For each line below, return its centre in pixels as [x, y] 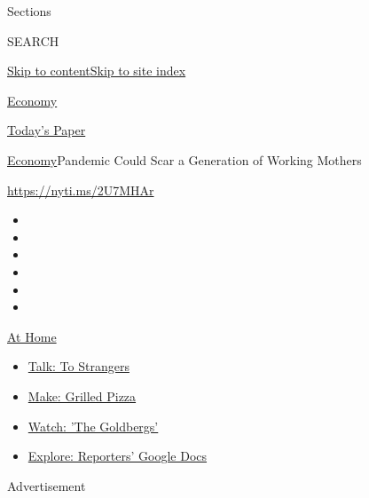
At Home [32, 336]
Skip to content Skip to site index [97, 71]
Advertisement [47, 485]
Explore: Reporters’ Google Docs [118, 456]
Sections [29, 11]
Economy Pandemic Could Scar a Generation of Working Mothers [184, 159]
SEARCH [33, 40]
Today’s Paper [47, 130]
